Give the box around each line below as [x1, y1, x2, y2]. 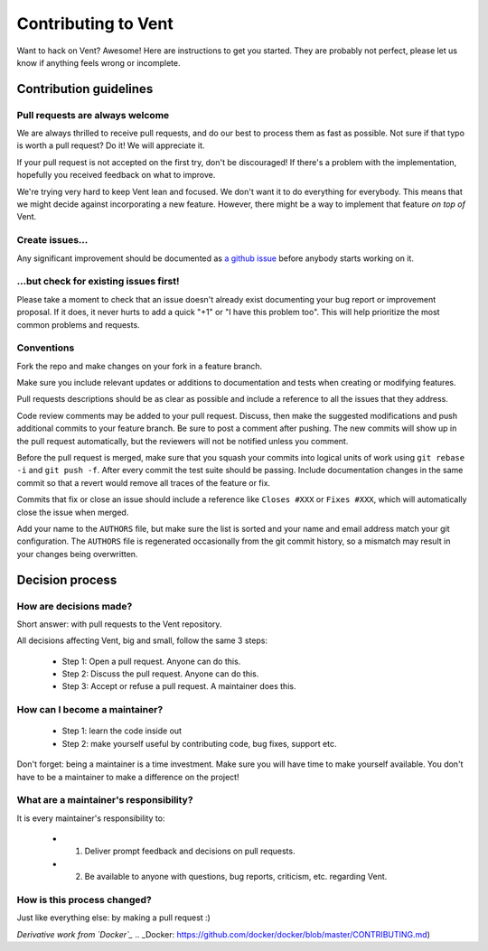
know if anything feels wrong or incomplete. [16, 57, 181, 68]
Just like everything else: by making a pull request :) [16, 912, 211, 923]
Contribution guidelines [16, 81, 154, 97]
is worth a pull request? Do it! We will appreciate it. [16, 140, 205, 151]
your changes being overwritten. [16, 548, 138, 559]
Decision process [16, 572, 117, 587]
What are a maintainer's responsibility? [16, 794, 193, 806]
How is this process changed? [16, 894, 153, 907]
